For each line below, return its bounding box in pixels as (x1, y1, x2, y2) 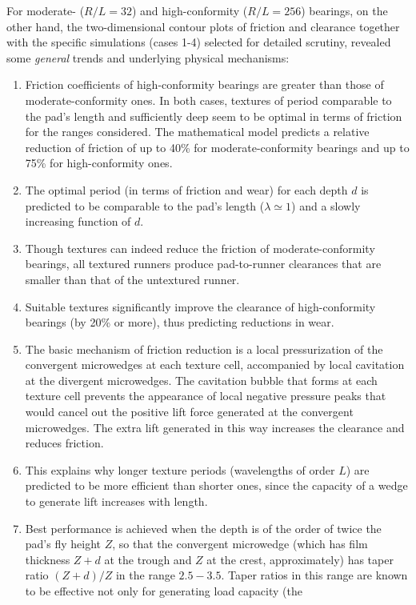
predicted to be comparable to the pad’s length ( (25, 197, 265, 214)
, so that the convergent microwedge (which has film (112, 535, 368, 552)
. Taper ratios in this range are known (221, 567, 408, 583)
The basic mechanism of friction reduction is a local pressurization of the (25, 340, 383, 357)
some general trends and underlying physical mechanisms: (6, 49, 290, 66)
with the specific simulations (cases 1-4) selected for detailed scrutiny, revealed (6, 34, 391, 50)
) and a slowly (291, 197, 361, 214)
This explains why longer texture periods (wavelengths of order (25, 461, 335, 478)
